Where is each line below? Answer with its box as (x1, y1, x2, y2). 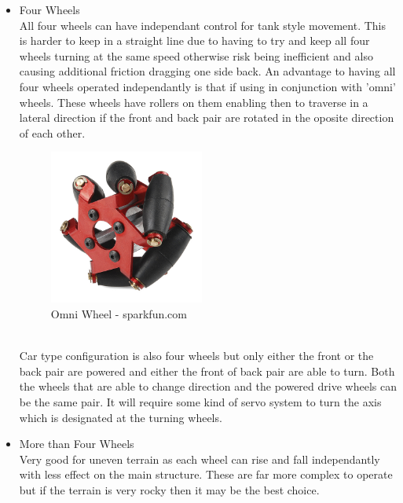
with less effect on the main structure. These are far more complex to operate (19, 466, 393, 483)
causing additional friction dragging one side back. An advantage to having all (19, 63, 396, 79)
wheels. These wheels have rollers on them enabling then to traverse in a (19, 94, 368, 110)
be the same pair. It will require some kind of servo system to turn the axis (19, 393, 382, 409)
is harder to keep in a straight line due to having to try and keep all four (19, 32, 370, 49)
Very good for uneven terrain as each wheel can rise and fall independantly (19, 450, 380, 467)
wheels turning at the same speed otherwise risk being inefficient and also (19, 47, 373, 64)
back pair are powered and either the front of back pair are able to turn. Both (19, 362, 395, 379)
